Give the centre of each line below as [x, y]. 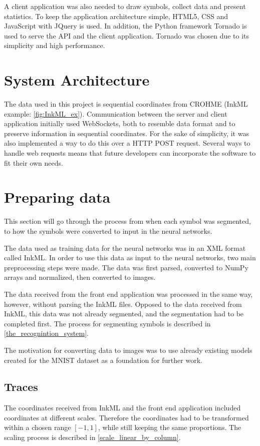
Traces [21, 387]
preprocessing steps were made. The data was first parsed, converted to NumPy [126, 267]
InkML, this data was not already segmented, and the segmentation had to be [124, 314]
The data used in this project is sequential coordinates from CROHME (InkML [126, 104]
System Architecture [77, 80]
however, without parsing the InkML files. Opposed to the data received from [123, 304]
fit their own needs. [34, 162]
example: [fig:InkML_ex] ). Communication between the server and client [116, 113]
